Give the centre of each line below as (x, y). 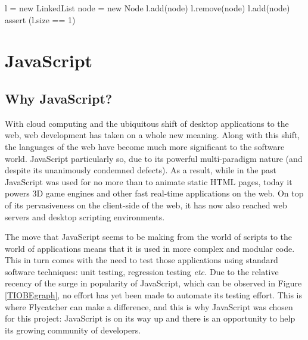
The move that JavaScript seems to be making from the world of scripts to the (149, 237)
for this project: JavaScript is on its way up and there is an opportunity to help (150, 318)
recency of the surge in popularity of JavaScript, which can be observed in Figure (153, 283)
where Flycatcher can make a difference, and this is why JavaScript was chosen (149, 306)
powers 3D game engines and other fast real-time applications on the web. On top (154, 193)
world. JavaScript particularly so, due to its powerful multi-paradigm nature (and (154, 158)
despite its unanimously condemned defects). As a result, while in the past (141, 170)
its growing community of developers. (73, 330)
